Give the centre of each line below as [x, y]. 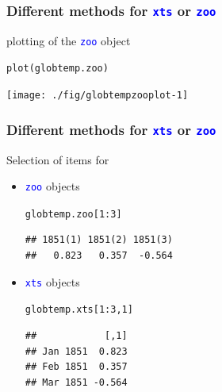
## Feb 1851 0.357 [76, 367]
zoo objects [52, 186]
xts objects [52, 281]
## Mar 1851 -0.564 [76, 382]
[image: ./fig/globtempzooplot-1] [98, 96]
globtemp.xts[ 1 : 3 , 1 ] [79, 310]
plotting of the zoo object [69, 40]
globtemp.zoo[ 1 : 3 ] [73, 214]
